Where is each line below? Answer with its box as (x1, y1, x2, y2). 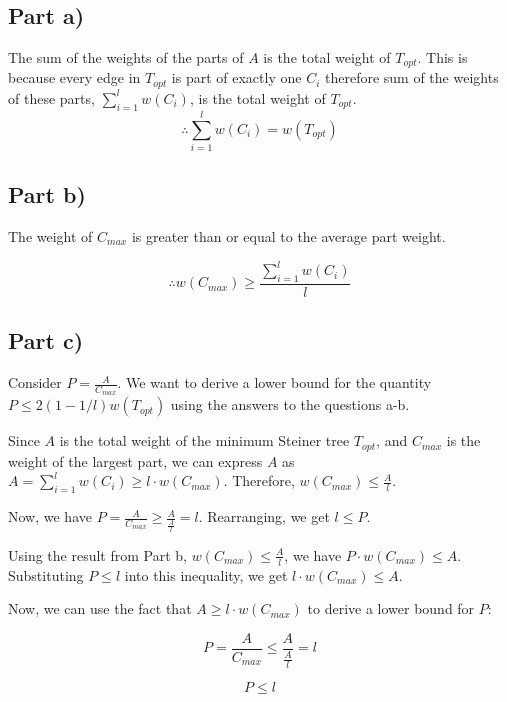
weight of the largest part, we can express (8, 450, 263, 471)
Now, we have (8, 506, 92, 527)
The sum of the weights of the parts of (8, 47, 244, 67)
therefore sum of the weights (324, 67, 499, 88)
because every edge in (8, 67, 141, 88)
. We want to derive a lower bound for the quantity (117, 372, 432, 393)
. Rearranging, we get (198, 506, 330, 527)
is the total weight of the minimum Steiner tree (59, 430, 350, 451)
